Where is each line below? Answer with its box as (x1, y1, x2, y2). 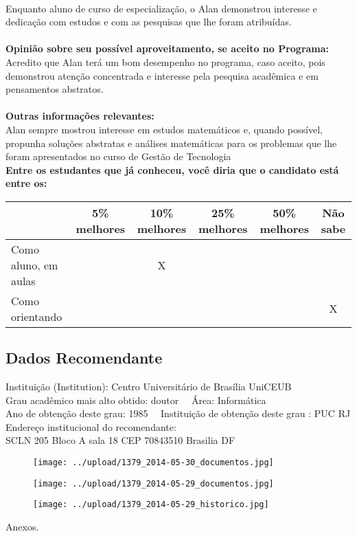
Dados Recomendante (5, 347, 163, 368)
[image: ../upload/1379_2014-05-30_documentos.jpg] (33, 458, 274, 468)
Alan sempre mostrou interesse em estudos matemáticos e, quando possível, (5, 122, 323, 136)
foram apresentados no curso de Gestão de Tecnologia (5, 149, 231, 164)
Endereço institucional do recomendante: (5, 419, 176, 434)
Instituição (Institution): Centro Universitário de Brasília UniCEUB (5, 379, 292, 394)
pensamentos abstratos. (5, 82, 104, 96)
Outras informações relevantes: (5, 109, 154, 123)
